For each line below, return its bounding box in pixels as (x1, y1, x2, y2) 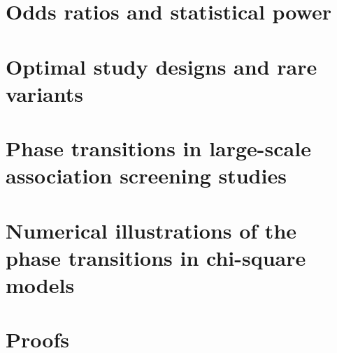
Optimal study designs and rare (6, 52, 317, 80)
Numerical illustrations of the (6, 216, 297, 244)
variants (6, 79, 83, 107)
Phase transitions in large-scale (6, 134, 311, 163)
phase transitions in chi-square (6, 243, 306, 271)
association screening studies (6, 161, 287, 190)
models (6, 271, 75, 299)
